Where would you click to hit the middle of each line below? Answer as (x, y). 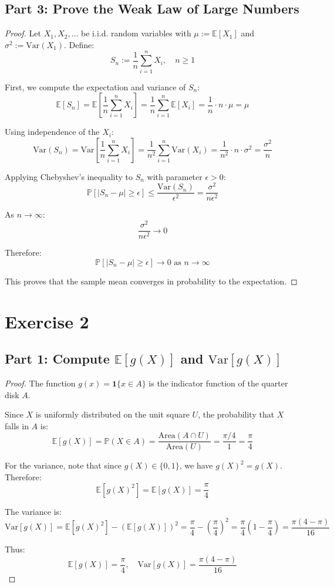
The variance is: (33, 512)
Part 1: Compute (57, 359)
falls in (17, 425)
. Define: (79, 44)
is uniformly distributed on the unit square (112, 414)
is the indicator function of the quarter (218, 383)
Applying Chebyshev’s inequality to (69, 176)
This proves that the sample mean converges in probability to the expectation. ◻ (151, 281)
